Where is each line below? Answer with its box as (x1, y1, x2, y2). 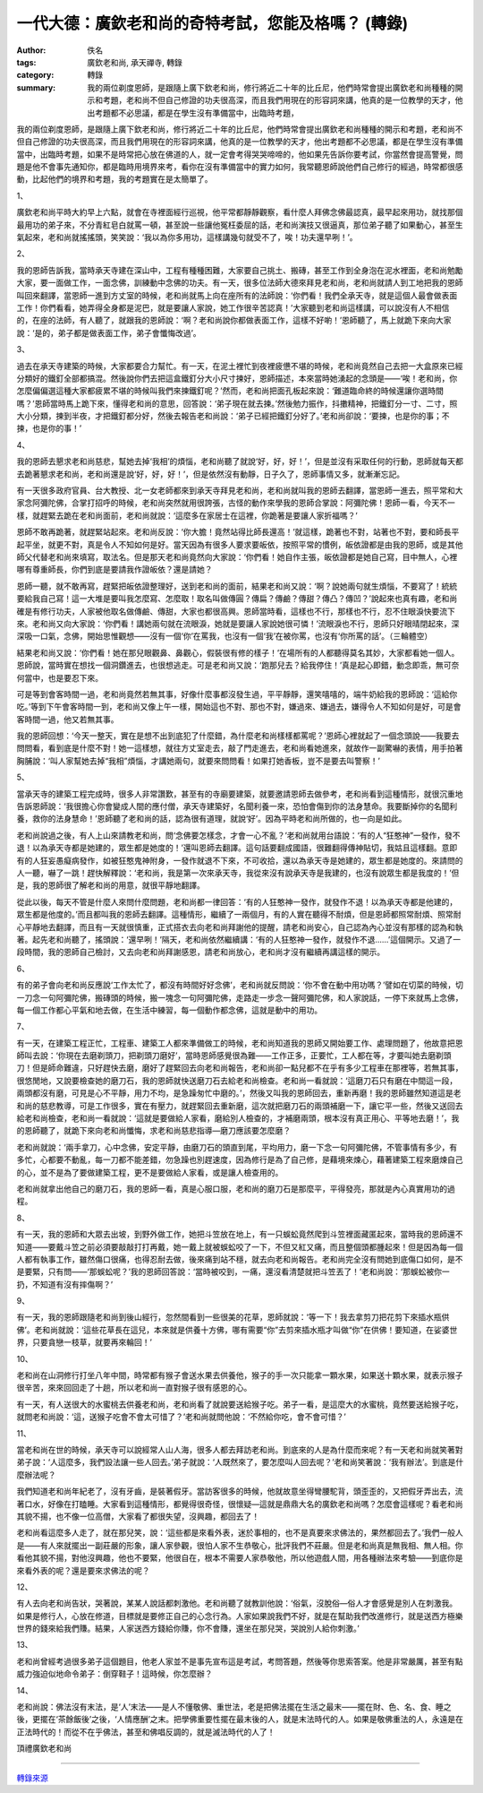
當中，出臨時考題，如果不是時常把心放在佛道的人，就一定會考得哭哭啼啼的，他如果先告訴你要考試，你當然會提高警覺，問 (16, 149, 463, 159)
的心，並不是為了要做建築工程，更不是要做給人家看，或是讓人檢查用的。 (16, 1167, 284, 1177)
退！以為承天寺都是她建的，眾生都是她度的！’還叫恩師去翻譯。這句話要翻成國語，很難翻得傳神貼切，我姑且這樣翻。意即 (16, 842, 458, 853)
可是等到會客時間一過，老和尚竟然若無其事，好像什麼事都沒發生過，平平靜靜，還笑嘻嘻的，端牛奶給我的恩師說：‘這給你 (16, 688, 458, 699)
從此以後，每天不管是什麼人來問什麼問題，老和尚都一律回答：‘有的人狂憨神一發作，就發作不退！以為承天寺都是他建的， (16, 896, 458, 907)
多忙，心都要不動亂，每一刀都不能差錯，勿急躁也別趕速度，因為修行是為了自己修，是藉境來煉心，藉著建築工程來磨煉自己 (16, 1154, 463, 1165)
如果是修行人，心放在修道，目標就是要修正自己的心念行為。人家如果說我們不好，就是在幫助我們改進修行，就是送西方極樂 (16, 1610, 463, 1621)
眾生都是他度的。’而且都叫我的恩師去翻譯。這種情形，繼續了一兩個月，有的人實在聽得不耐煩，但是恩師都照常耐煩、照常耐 (16, 909, 462, 920)
